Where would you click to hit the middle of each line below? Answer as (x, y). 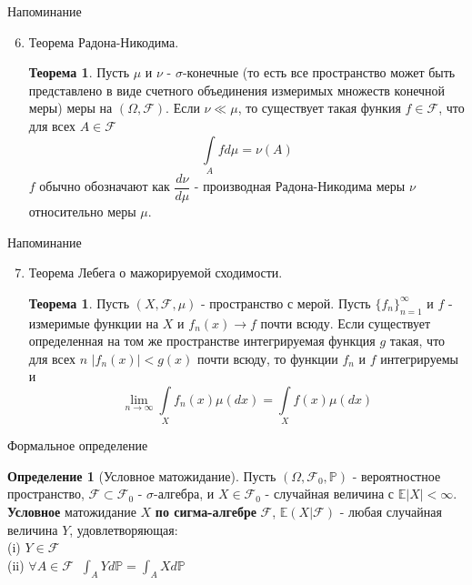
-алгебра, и (184, 494)
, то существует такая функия (319, 108)
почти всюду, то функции (268, 358)
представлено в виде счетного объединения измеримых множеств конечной (237, 90)
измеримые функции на (94, 323)
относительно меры (82, 211)
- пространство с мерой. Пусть (286, 303)
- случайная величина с (330, 494)
